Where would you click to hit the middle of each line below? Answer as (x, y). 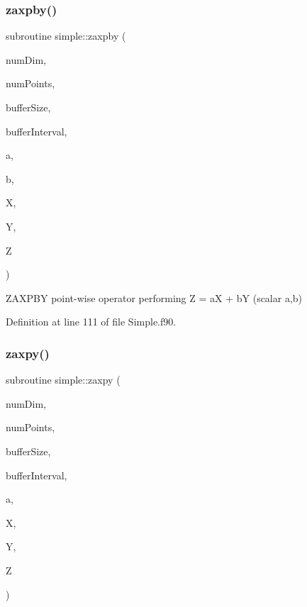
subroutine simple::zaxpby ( (66, 36)
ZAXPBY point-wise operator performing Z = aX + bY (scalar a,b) (154, 297)
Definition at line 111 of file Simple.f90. (91, 322)
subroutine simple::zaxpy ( (63, 380)
